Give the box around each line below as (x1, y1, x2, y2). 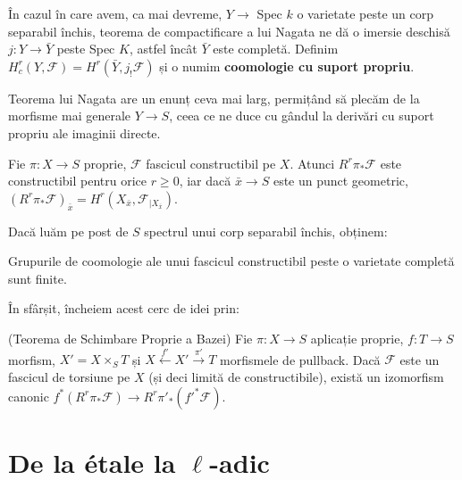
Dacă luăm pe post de (8, 221, 129, 240)
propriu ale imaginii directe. (8, 123, 161, 142)
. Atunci (290, 153, 335, 172)
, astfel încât (129, 39, 197, 58)
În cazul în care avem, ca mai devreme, (8, 4, 223, 22)
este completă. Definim (213, 39, 339, 58)
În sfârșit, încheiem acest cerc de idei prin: (8, 299, 239, 318)
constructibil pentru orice (8, 171, 147, 190)
